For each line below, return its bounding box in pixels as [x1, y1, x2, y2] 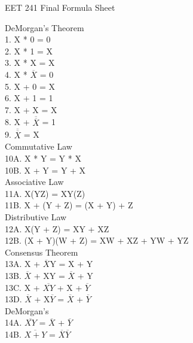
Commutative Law [5, 140, 72, 153]
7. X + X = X [5, 103, 57, 116]
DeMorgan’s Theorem [5, 21, 84, 34]
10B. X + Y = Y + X [5, 163, 86, 176]
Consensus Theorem [5, 245, 78, 258]
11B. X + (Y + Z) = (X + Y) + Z [5, 199, 133, 211]
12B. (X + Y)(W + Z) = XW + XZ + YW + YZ [5, 234, 189, 247]
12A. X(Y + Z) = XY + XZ [5, 222, 109, 235]
